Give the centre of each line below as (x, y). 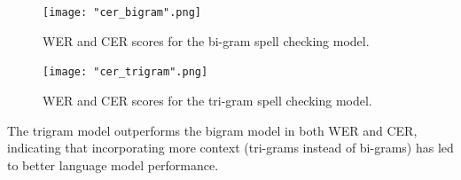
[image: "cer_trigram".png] (125, 72)
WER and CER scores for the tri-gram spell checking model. (207, 100)
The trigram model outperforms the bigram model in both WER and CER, (212, 130)
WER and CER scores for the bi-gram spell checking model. (206, 40)
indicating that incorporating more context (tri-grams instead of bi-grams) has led (230, 148)
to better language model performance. (113, 164)
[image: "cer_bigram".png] (122, 12)
